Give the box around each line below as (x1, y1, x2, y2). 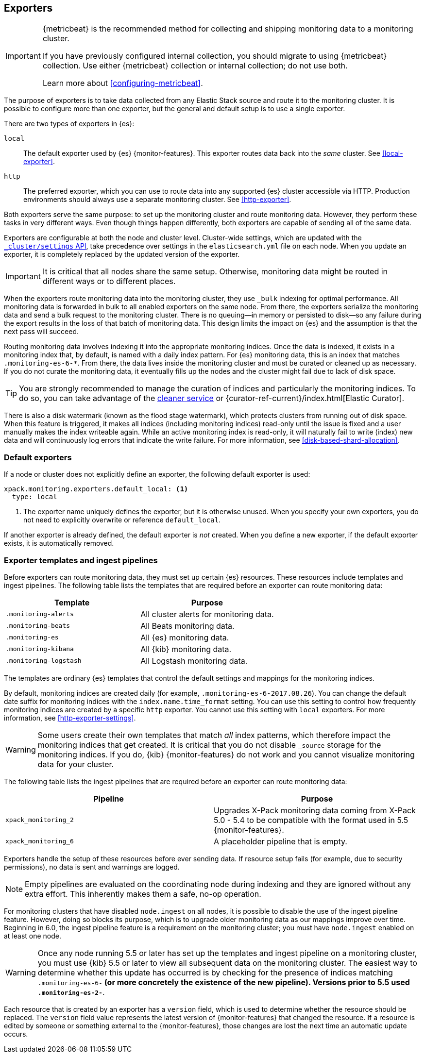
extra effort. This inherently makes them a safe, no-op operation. (25, 889, 261, 899)
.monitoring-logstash (5, 657, 82, 665)
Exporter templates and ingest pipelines (4, 555, 158, 565)
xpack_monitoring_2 (5, 816, 74, 824)
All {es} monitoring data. (140, 632, 229, 642)
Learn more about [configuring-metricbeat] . (42, 78, 203, 88)
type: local (12, 493, 57, 501)
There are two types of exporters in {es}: (4, 119, 135, 128)
